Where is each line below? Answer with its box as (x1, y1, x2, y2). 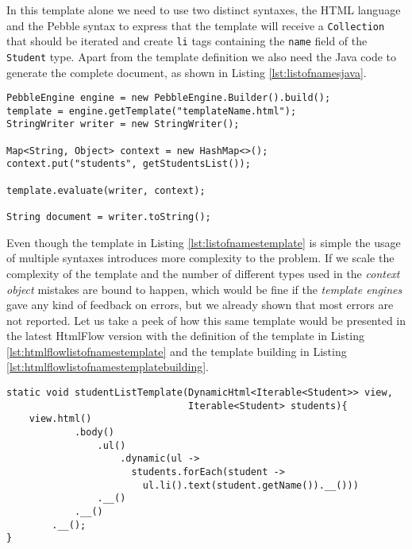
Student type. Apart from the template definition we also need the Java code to (6, 48, 397, 64)
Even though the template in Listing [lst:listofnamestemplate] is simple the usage (6, 234, 401, 250)
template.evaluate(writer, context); (6, 184, 206, 196)
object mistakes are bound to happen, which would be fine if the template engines (6, 280, 402, 297)
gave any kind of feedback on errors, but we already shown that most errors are (6, 296, 394, 313)
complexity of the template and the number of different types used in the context (6, 265, 400, 281)
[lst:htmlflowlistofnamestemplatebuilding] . (6, 358, 210, 375)
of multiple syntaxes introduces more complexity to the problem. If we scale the (6, 249, 395, 266)
